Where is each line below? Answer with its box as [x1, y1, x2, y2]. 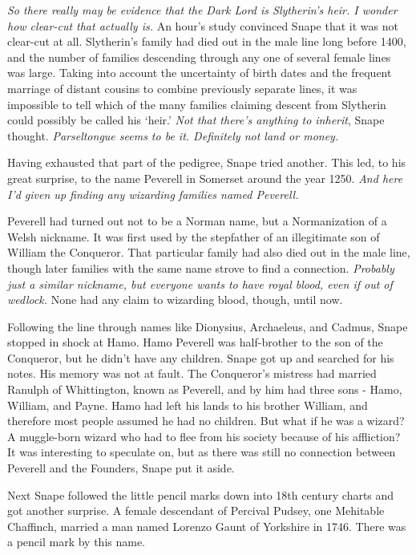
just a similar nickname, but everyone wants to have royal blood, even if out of [7, 275, 393, 292]
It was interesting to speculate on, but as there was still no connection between [7, 444, 396, 460]
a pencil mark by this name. [7, 533, 146, 550]
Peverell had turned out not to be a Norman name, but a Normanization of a [7, 213, 387, 229]
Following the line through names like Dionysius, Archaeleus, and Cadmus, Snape [7, 318, 408, 334]
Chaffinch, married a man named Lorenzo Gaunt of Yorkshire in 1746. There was [7, 517, 406, 534]
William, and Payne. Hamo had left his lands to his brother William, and [7, 396, 368, 413]
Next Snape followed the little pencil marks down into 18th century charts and [7, 486, 394, 503]
